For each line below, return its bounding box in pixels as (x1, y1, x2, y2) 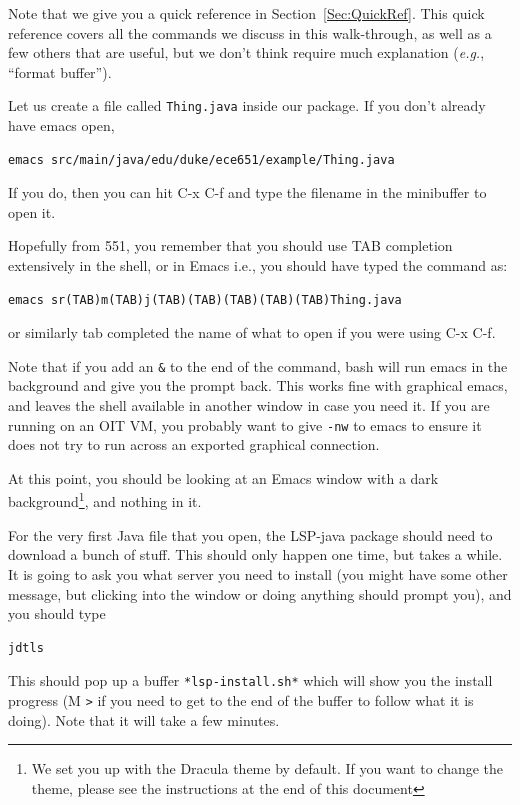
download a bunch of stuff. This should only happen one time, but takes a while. (8, 544, 503, 565)
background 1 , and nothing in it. (8, 488, 202, 512)
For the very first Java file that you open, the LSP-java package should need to (8, 524, 493, 545)
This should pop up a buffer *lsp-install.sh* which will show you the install (8, 670, 493, 691)
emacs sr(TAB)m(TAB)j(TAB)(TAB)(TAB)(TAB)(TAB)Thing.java (8, 292, 402, 307)
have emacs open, (8, 115, 115, 136)
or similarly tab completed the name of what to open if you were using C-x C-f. (8, 322, 496, 343)
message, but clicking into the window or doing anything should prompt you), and (8, 583, 512, 604)
